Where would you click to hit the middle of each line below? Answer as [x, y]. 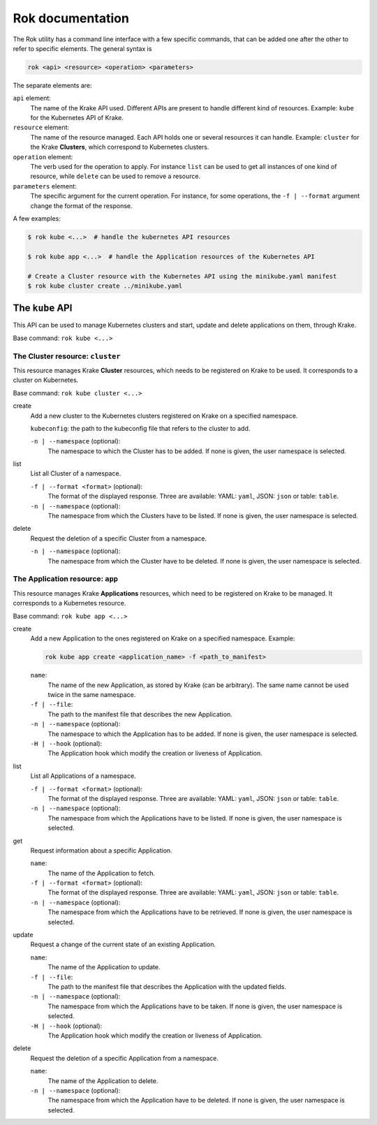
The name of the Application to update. [104, 967]
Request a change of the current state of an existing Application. [123, 944]
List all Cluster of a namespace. [76, 473]
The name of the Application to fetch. [101, 873]
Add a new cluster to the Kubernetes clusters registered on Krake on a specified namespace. [164, 416]
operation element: [43, 156]
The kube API [43, 308]
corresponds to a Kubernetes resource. [69, 603]
